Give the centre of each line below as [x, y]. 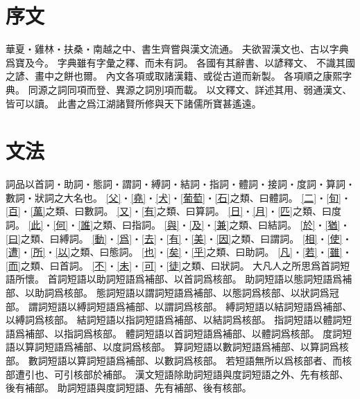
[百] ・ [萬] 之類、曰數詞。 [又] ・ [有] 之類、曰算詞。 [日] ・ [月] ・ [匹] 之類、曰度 [173, 211]
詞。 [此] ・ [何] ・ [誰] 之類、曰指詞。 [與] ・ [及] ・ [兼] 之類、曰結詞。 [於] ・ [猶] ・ [178, 224]
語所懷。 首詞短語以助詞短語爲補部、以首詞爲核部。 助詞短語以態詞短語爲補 [179, 279]
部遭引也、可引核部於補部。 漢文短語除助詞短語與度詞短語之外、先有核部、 [177, 374]
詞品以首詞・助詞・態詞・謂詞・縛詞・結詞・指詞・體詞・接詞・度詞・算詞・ [180, 184]
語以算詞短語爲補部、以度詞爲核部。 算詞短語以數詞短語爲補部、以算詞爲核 [177, 347]
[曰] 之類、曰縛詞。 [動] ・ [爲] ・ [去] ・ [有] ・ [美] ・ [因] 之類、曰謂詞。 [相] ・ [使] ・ [179, 238]
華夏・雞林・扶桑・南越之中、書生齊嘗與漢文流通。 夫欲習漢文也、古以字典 [177, 49]
